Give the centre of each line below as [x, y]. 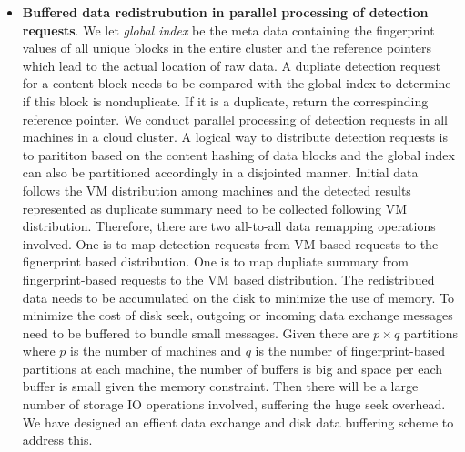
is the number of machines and [156, 351]
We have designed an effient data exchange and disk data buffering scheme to [238, 422]
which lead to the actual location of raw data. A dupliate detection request [231, 65]
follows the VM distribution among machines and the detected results [217, 190]
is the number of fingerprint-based [350, 351]
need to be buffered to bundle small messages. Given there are [196, 332]
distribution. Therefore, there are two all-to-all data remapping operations [229, 226]
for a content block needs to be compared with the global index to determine [237, 83]
